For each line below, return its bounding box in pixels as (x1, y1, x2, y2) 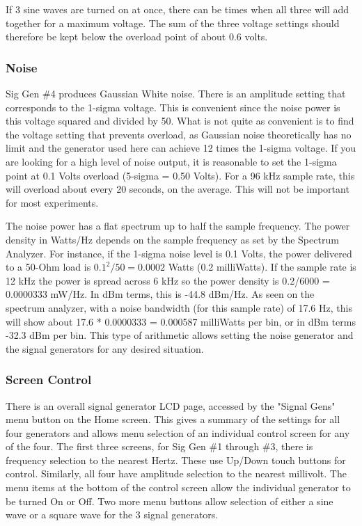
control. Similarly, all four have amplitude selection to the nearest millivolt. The (6, 466, 347, 481)
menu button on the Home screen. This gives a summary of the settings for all (6, 412, 340, 427)
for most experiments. (6, 195, 99, 209)
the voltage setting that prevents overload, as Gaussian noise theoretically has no (6, 127, 352, 141)
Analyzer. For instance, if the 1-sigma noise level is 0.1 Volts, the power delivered (6, 246, 352, 260)
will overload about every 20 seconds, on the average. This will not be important (6, 182, 349, 196)
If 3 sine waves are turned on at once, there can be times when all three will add (6, 2, 349, 16)
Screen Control (6, 371, 92, 388)
